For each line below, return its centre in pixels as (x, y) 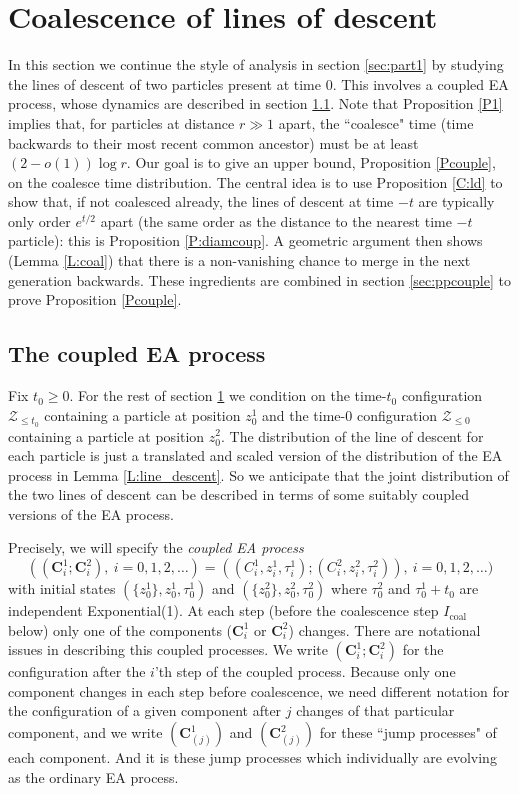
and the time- (304, 414)
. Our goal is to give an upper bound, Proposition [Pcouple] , (311, 162)
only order (39, 220)
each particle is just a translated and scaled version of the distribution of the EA (255, 455)
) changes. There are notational (384, 629)
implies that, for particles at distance (121, 122)
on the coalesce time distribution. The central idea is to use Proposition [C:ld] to (255, 181)
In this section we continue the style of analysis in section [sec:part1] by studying (256, 64)
